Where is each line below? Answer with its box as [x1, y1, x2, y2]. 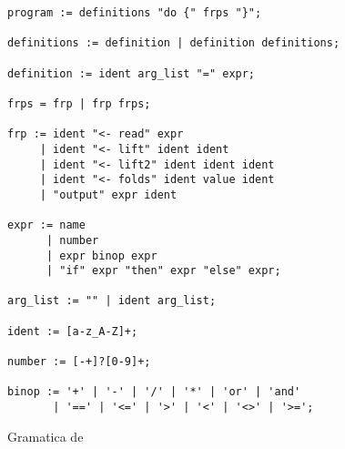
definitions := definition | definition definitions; [7, 36, 340, 50]
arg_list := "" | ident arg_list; [7, 294, 217, 308]
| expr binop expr [46, 249, 157, 262]
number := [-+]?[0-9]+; [7, 355, 151, 369]
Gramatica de [7, 426, 84, 445]
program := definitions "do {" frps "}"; [7, 6, 262, 19]
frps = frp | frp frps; [7, 97, 151, 110]
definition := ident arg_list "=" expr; [7, 66, 256, 80]
